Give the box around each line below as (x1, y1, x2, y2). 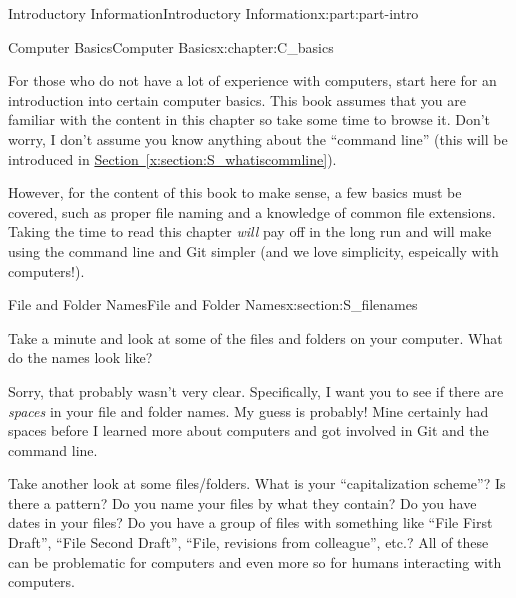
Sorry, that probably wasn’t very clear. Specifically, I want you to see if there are (8, 380, 504, 401)
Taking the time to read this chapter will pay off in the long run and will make (8, 221, 492, 242)
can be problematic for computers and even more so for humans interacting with (8, 551, 502, 572)
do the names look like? (8, 347, 153, 368)
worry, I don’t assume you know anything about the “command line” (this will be (8, 128, 508, 149)
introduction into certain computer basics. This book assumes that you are (8, 89, 466, 110)
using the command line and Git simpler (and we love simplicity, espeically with (8, 240, 499, 261)
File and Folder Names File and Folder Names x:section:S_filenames (8, 294, 418, 315)
